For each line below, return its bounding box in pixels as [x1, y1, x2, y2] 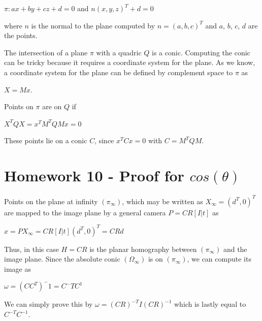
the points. [4, 30, 38, 41]
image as [4, 263, 31, 274]
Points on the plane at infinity [4, 196, 98, 206]
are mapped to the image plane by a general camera [4, 207, 166, 217]
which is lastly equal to [174, 299, 246, 309]
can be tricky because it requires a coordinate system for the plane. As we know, [4, 57, 255, 68]
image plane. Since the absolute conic [4, 253, 120, 264]
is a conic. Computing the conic [152, 47, 250, 57]
